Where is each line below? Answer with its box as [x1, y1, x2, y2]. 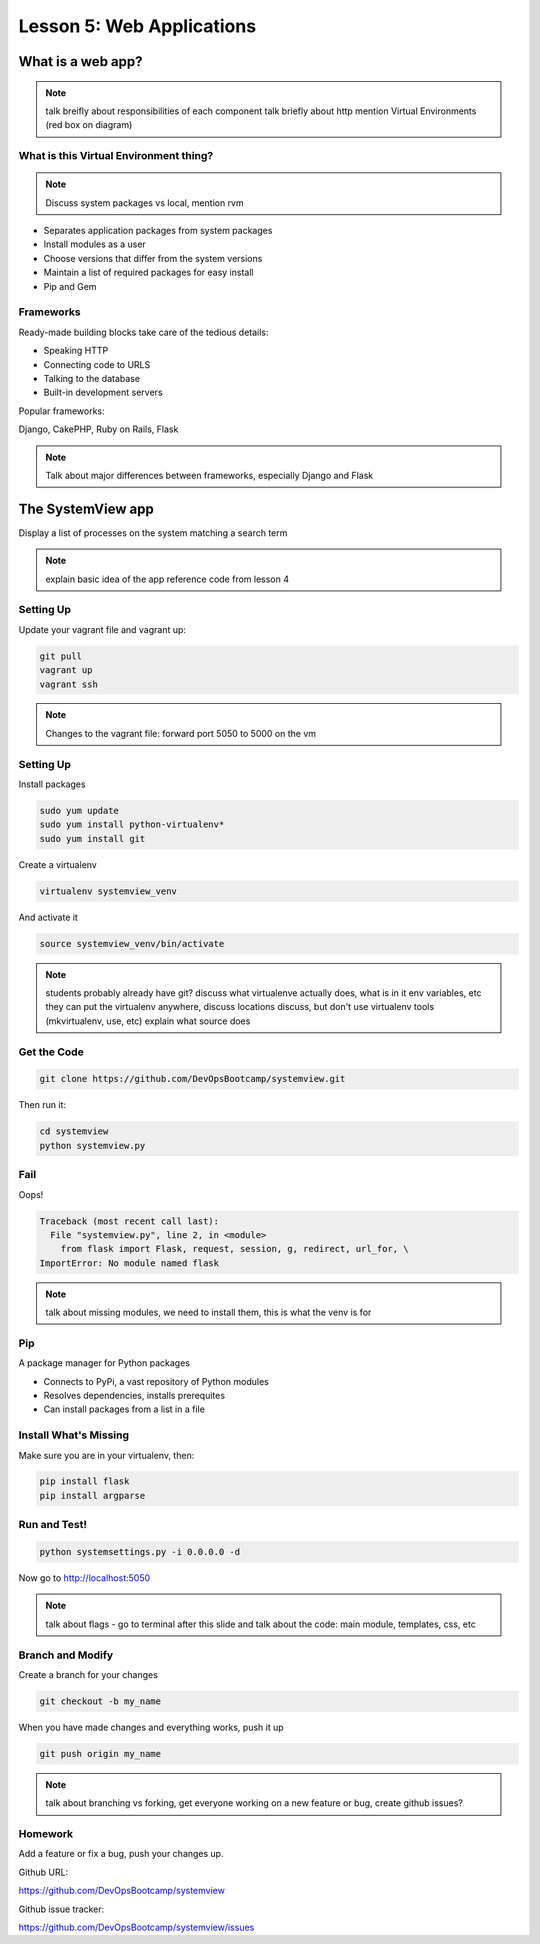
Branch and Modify [18, 1648, 114, 1662]
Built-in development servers [43, 386, 164, 399]
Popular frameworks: [18, 405, 105, 417]
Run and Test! [18, 1518, 87, 1532]
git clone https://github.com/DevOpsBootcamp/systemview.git [39, 1073, 346, 1085]
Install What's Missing [18, 1428, 130, 1442]
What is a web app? [18, 53, 144, 70]
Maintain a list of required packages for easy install [43, 266, 254, 279]
